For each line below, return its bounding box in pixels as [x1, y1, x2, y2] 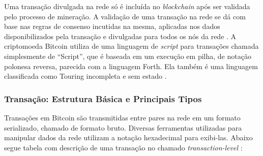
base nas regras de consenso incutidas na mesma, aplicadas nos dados [4, 21, 220, 32]
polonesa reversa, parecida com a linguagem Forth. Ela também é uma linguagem [4, 60, 258, 71]
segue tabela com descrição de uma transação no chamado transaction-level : [4, 142, 243, 152]
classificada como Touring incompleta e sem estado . [4, 71, 167, 81]
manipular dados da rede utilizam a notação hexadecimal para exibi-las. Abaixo [4, 132, 253, 143]
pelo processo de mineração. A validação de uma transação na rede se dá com [4, 11, 246, 21]
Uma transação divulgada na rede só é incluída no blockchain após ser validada [4, 1, 250, 11]
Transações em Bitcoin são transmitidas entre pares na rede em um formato [4, 112, 241, 122]
